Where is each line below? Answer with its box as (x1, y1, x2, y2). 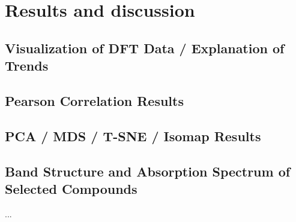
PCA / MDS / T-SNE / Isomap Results (5, 126, 261, 145)
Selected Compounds (5, 179, 137, 197)
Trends (5, 56, 49, 75)
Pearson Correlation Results (5, 91, 184, 110)
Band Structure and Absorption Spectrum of (5, 162, 291, 180)
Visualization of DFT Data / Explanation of (5, 38, 285, 57)
